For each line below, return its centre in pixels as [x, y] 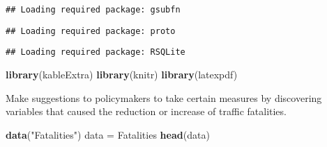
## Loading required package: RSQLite [96, 52]
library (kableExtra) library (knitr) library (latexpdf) [122, 74]
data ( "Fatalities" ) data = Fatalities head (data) [108, 134]
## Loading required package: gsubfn [93, 10]
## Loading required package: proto [91, 31]
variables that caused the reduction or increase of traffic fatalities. [146, 111]
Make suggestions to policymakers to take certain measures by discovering [164, 97]
